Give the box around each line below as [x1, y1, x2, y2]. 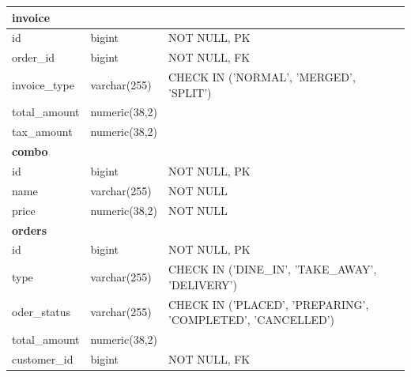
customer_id [12, 350, 74, 367]
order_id [12, 49, 55, 66]
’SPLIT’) [168, 84, 212, 100]
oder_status [12, 303, 71, 320]
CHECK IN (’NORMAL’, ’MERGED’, [168, 69, 356, 85]
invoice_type [12, 76, 74, 92]
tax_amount [12, 123, 73, 140]
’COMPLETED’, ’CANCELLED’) [168, 311, 335, 328]
